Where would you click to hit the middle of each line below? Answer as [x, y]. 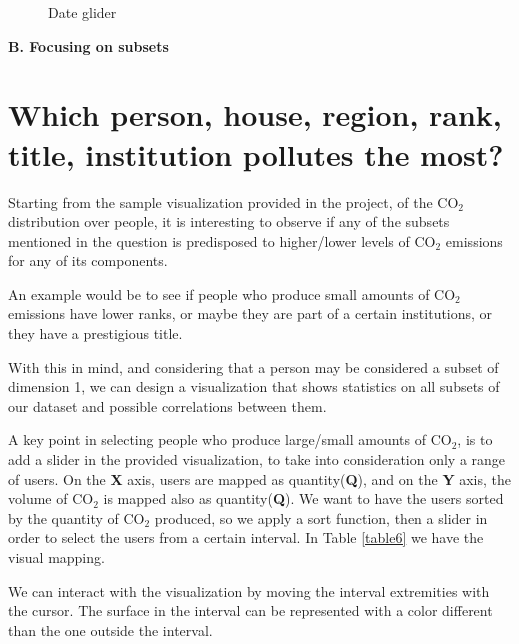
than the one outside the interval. [110, 629]
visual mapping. [56, 557]
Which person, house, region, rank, [255, 114]
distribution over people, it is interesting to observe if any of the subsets [229, 221]
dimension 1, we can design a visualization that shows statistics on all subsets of [254, 386]
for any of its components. [88, 260]
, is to [475, 439]
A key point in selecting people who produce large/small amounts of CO [230, 439]
